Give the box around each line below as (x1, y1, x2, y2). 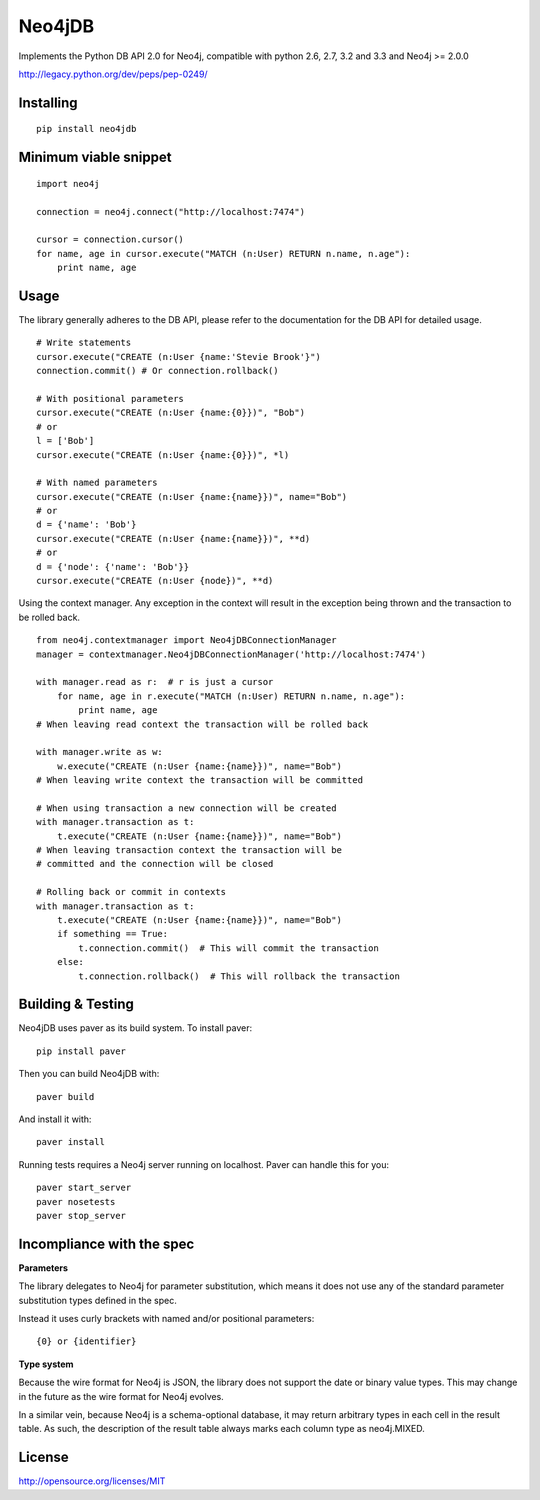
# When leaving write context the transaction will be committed (36, 775, 364, 786)
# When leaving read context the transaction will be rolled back (36, 718, 369, 730)
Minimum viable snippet (18, 149, 172, 166)
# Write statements (36, 337, 132, 349)
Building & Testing (18, 996, 135, 1013)
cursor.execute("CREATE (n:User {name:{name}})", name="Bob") (36, 491, 348, 502)
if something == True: (56, 928, 169, 940)
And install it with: (18, 1113, 92, 1125)
